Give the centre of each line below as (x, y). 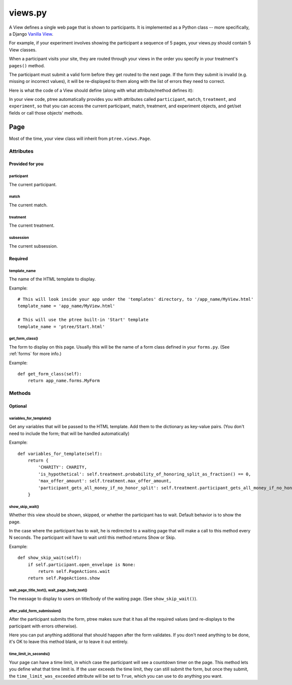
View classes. (23, 50)
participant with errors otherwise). (43, 626)
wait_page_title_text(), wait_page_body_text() (48, 590)
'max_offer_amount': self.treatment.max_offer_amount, (105, 481)
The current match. (28, 205)
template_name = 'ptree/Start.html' (61, 326)
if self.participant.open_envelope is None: (82, 565)
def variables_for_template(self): (60, 454)
